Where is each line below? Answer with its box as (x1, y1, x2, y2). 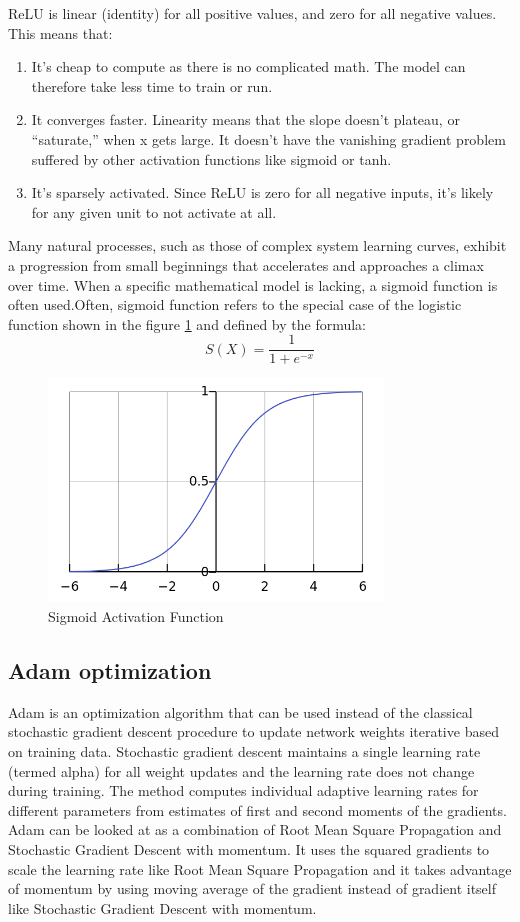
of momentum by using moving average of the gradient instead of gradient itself (8, 878, 497, 899)
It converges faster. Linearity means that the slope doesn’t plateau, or (31, 109, 460, 130)
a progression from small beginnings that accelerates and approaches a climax (8, 254, 484, 275)
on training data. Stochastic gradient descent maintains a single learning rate (8, 740, 481, 761)
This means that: (8, 22, 113, 43)
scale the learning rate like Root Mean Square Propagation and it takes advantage (8, 858, 512, 879)
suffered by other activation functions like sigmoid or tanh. (31, 148, 392, 169)
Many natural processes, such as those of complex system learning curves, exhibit (8, 235, 507, 256)
